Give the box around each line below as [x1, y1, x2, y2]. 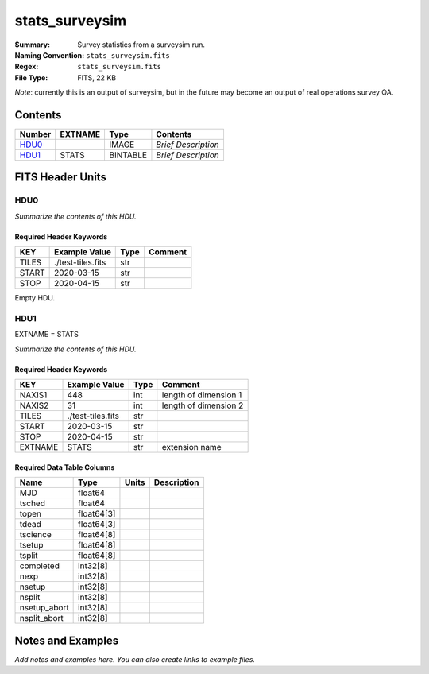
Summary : [14, 40, 51, 49]
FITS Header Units [14, 171, 107, 184]
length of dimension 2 [161, 400, 244, 411]
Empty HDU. [14, 293, 56, 303]
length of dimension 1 [161, 389, 242, 401]
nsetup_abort [19, 602, 69, 614]
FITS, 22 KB [77, 72, 117, 83]
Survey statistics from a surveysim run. [77, 40, 206, 49]
